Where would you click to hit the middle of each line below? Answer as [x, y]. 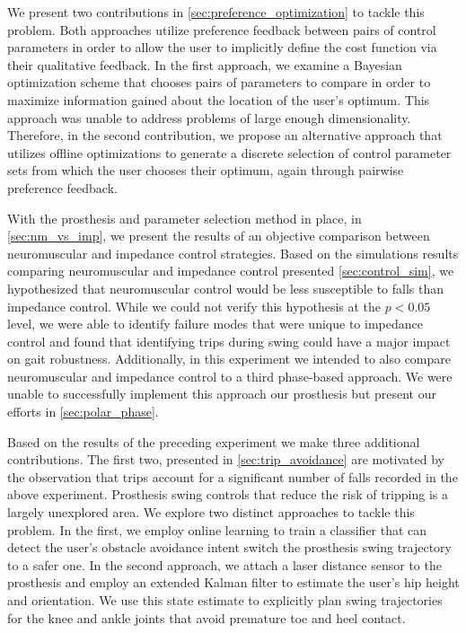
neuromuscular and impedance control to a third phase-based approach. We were [230, 376]
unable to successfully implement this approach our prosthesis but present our [222, 394]
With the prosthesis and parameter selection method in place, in [185, 218]
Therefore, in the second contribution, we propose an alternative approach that [225, 135]
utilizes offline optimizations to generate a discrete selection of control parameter [229, 152]
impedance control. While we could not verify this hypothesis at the [194, 306]
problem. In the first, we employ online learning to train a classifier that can [217, 529]
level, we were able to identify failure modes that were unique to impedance [215, 324]
